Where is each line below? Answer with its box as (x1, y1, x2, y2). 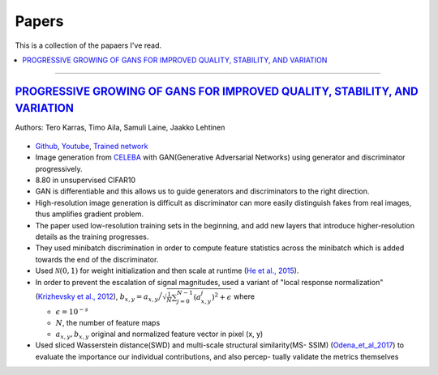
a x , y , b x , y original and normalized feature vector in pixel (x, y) (55, 329, 264, 340)
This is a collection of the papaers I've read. (15, 40, 162, 50)
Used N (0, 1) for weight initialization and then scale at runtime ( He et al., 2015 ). (35, 266, 299, 275)
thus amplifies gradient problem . (35, 209, 144, 219)
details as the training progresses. (35, 232, 149, 241)
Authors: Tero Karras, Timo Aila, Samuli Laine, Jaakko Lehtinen (15, 122, 225, 133)
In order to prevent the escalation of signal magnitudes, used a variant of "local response (35, 277, 333, 287)
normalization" (333, 277, 384, 287)
